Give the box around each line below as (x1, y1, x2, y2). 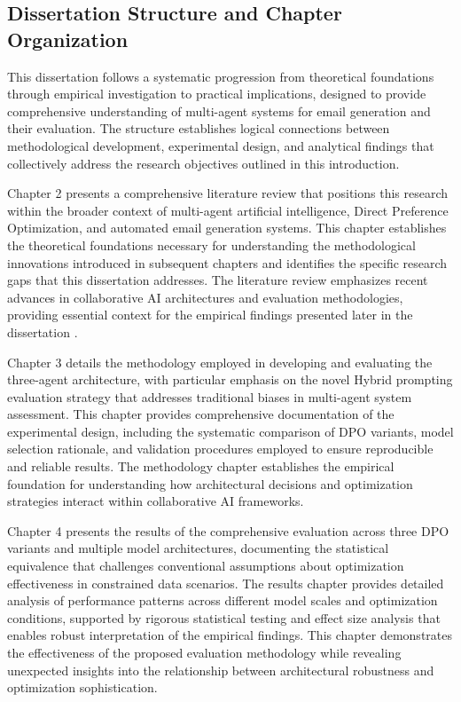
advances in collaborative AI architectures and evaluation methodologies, (7, 288, 403, 306)
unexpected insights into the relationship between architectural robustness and (7, 660, 434, 679)
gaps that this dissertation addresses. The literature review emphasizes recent (7, 271, 428, 289)
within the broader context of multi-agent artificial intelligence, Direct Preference (7, 201, 449, 219)
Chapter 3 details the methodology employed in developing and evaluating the (7, 352, 433, 371)
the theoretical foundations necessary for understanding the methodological (7, 235, 416, 254)
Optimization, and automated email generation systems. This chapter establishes (7, 218, 447, 237)
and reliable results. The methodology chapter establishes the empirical (7, 457, 395, 476)
